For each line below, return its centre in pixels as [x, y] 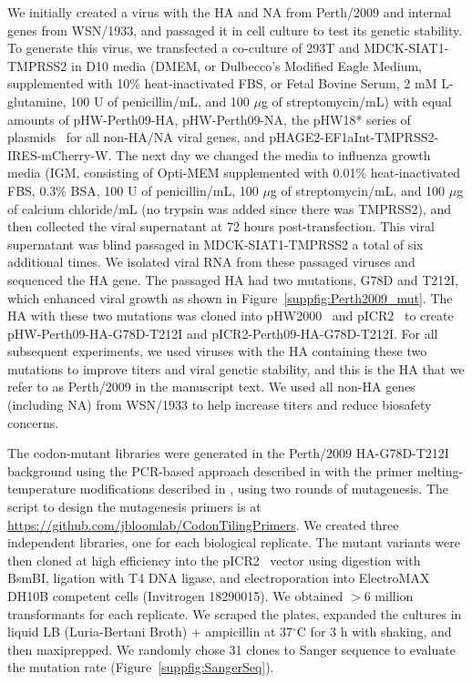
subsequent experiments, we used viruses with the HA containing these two [217, 351]
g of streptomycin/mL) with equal [356, 101]
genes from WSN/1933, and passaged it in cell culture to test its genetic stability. [235, 30]
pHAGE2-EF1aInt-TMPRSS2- [354, 137]
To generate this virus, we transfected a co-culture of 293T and [184, 48]
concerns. [33, 422]
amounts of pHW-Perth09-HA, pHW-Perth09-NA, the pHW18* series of [209, 119]
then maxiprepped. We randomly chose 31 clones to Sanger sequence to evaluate [231, 649]
